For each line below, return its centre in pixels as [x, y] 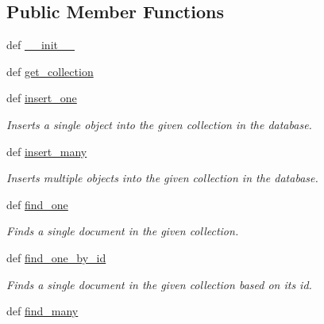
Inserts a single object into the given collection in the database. [159, 124]
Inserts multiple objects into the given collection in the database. [162, 178]
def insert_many [47, 151]
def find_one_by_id [56, 257]
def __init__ [40, 45]
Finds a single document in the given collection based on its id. [159, 284]
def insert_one [42, 98]
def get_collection [50, 71]
